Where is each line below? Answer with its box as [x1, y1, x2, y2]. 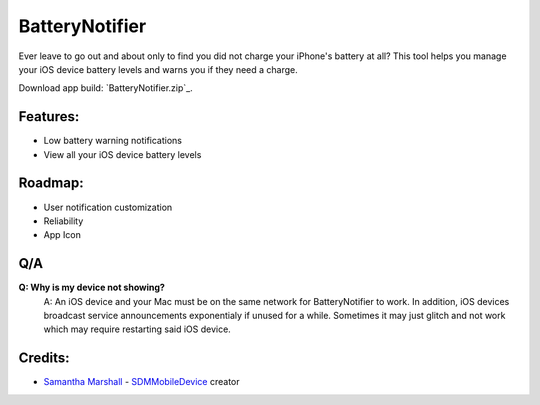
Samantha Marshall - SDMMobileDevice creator [43, 376, 240, 388]
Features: [18, 108, 80, 125]
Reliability [43, 215, 84, 227]
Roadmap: [18, 175, 84, 192]
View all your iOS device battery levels [43, 148, 202, 160]
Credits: [18, 350, 70, 367]
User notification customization [43, 201, 173, 213]
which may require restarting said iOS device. [43, 323, 232, 335]
